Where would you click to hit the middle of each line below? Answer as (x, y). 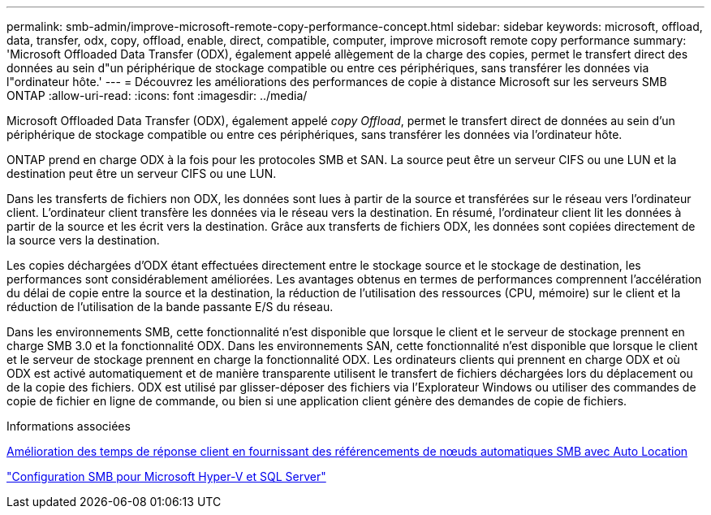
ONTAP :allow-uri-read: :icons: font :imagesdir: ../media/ (157, 95)
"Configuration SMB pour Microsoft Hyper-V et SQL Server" (166, 476)
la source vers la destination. (83, 240)
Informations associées (69, 426)
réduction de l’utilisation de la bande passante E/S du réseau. (170, 307)
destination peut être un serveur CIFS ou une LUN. (142, 173)
